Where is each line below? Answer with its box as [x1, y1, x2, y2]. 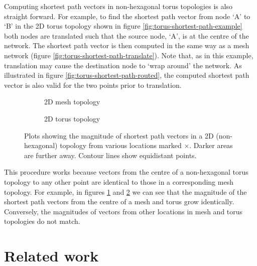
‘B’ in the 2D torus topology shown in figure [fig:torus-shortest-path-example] [4, 21, 242, 31]
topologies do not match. [4, 216, 80, 226]
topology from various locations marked [60, 140, 182, 151]
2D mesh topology [44, 96, 100, 107]
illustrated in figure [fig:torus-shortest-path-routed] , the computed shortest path [4, 70, 249, 80]
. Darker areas [189, 140, 233, 151]
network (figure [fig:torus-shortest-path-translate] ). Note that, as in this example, [4, 50, 253, 60]
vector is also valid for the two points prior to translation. [4, 79, 182, 90]
